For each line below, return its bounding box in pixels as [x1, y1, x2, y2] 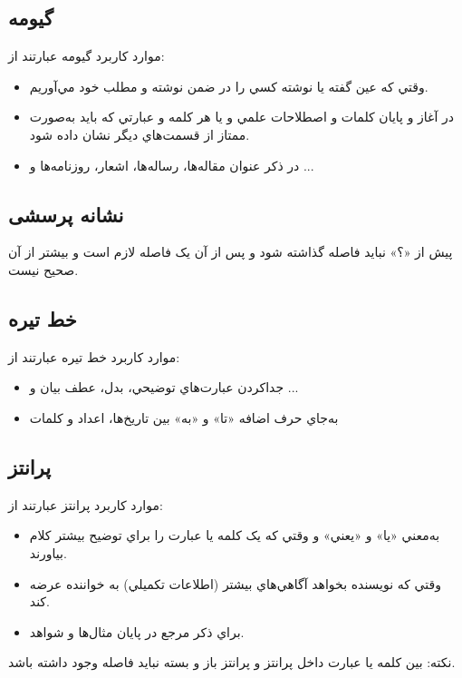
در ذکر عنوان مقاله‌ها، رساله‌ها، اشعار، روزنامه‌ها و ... [29, 155, 314, 174]
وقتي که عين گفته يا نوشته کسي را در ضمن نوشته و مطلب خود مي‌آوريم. [29, 76, 428, 95]
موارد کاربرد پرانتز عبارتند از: [8, 495, 163, 514]
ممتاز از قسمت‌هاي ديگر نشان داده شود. [29, 124, 250, 143]
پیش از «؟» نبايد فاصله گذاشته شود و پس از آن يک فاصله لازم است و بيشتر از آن [8, 242, 453, 261]
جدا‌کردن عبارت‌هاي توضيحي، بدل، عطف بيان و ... [29, 378, 299, 397]
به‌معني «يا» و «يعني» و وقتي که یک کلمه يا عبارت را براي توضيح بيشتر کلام [29, 526, 440, 545]
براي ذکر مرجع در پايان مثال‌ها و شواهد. [29, 622, 245, 641]
